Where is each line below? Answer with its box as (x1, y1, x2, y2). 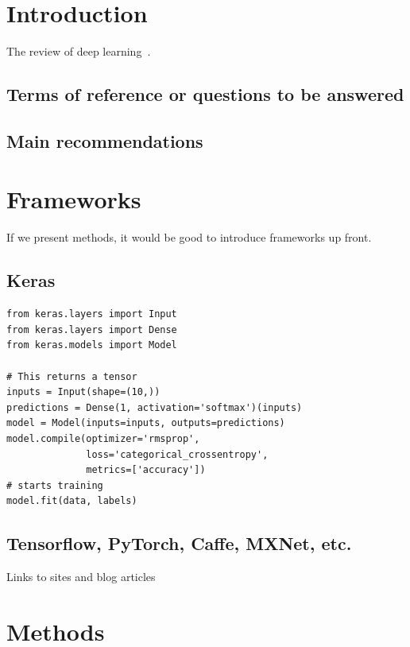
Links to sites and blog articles (6, 568, 156, 585)
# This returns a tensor (6, 370, 137, 382)
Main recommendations (6, 128, 203, 153)
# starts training (6, 479, 103, 491)
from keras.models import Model (6, 339, 177, 351)
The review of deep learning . (6, 43, 151, 60)
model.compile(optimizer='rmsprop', (6, 432, 200, 444)
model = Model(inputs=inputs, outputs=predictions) (6, 417, 285, 429)
